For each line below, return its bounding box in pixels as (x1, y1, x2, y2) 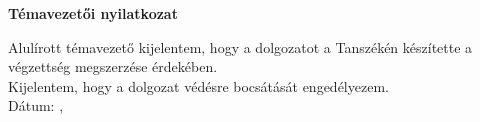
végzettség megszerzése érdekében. (8, 56, 218, 77)
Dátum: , (8, 95, 64, 116)
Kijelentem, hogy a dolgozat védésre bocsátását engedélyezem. (8, 75, 389, 96)
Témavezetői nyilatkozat (8, 3, 178, 23)
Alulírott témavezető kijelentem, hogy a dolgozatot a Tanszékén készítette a (8, 36, 473, 57)
